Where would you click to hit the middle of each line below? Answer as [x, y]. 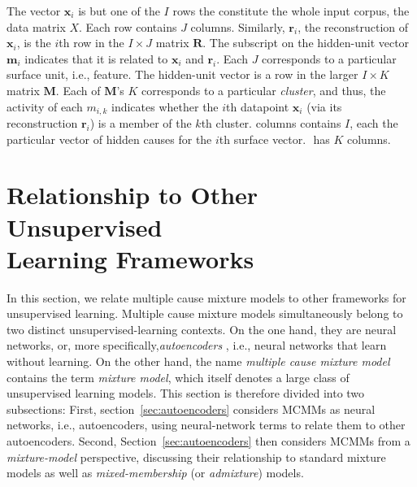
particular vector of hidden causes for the [109, 139]
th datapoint [258, 106]
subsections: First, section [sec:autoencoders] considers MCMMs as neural [191, 409]
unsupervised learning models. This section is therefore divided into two [186, 393]
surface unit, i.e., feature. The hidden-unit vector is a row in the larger [182, 74]
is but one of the [119, 11]
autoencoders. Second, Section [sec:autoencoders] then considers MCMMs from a [208, 441]
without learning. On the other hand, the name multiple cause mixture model [198, 361]
